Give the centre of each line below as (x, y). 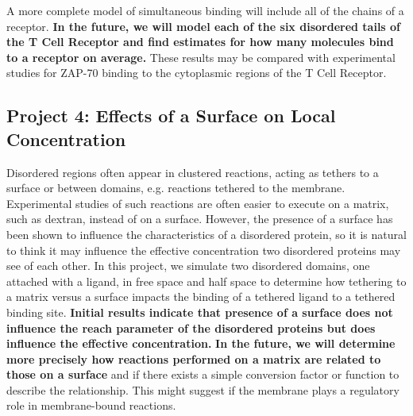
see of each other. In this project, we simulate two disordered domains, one (188, 266)
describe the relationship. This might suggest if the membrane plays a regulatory (203, 389)
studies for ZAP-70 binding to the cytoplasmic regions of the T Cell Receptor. (197, 73)
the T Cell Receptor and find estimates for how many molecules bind (200, 42)
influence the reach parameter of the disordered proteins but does (191, 327)
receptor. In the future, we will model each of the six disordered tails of (204, 26)
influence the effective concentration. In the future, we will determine (201, 343)
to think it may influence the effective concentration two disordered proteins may (204, 250)
